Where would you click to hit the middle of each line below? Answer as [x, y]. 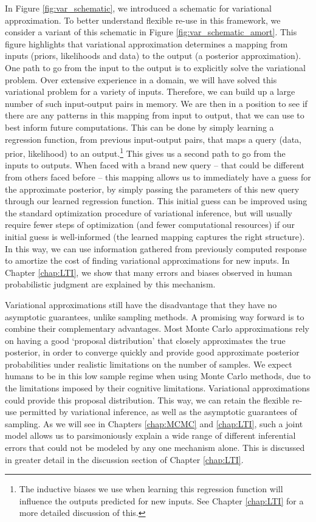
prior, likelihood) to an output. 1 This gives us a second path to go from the [145, 152]
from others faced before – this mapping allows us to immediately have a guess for [158, 177]
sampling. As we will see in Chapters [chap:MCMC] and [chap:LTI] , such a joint [154, 423]
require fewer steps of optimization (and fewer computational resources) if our [150, 225]
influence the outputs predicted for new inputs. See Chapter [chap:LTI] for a [161, 500]
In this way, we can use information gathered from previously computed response [156, 248]
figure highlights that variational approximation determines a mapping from [146, 43]
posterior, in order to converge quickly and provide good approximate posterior [152, 352]
